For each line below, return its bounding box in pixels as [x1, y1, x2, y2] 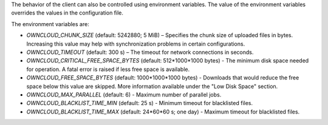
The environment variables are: [11, 20, 89, 27]
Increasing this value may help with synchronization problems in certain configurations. [26, 40, 245, 47]
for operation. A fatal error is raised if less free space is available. [26, 66, 190, 73]
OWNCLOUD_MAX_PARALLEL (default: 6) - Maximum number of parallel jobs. [26, 91, 222, 98]
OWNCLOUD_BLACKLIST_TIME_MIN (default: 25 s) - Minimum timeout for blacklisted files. [26, 100, 253, 107]
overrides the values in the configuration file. [11, 9, 124, 16]
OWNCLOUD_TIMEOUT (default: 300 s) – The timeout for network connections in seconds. [26, 49, 254, 56]
